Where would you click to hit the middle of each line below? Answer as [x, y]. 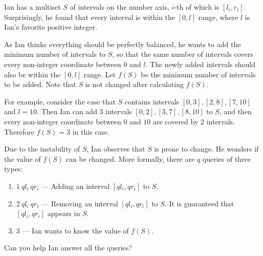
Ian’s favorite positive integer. [51, 27]
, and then [235, 111]
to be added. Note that [40, 84]
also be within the [32, 74]
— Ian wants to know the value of [75, 230]
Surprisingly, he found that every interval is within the [90, 17]
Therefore [19, 131]
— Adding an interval [76, 186]
